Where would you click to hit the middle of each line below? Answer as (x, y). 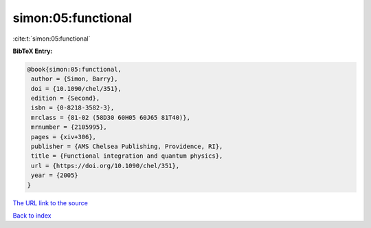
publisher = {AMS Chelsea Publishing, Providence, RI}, (127, 147)
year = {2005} (55, 175)
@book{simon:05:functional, (74, 69)
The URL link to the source (50, 203)
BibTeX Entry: (33, 51)
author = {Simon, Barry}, (75, 79)
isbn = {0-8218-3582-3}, (73, 108)
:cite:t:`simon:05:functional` (52, 39)
